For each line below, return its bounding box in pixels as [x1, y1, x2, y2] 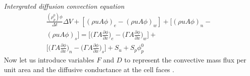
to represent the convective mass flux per [124, 55, 247, 65]
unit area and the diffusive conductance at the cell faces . [4, 64, 175, 74]
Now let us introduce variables [4, 55, 94, 65]
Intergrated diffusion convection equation [4, 1, 125, 11]
